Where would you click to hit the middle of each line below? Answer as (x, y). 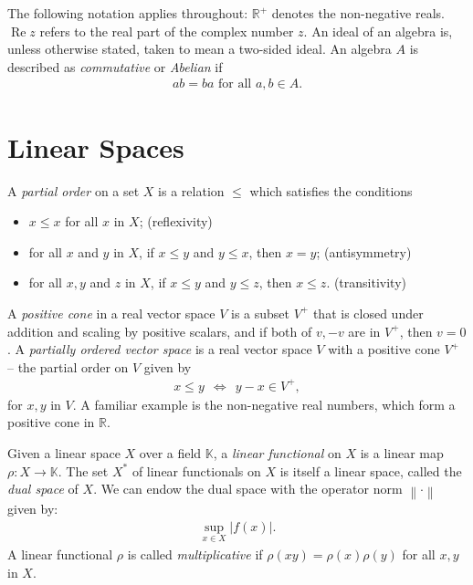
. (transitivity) (367, 282)
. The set (83, 470)
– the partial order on (68, 366)
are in (364, 331)
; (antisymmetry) (364, 251)
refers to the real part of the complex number (167, 31)
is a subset (260, 313)
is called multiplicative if (195, 554)
